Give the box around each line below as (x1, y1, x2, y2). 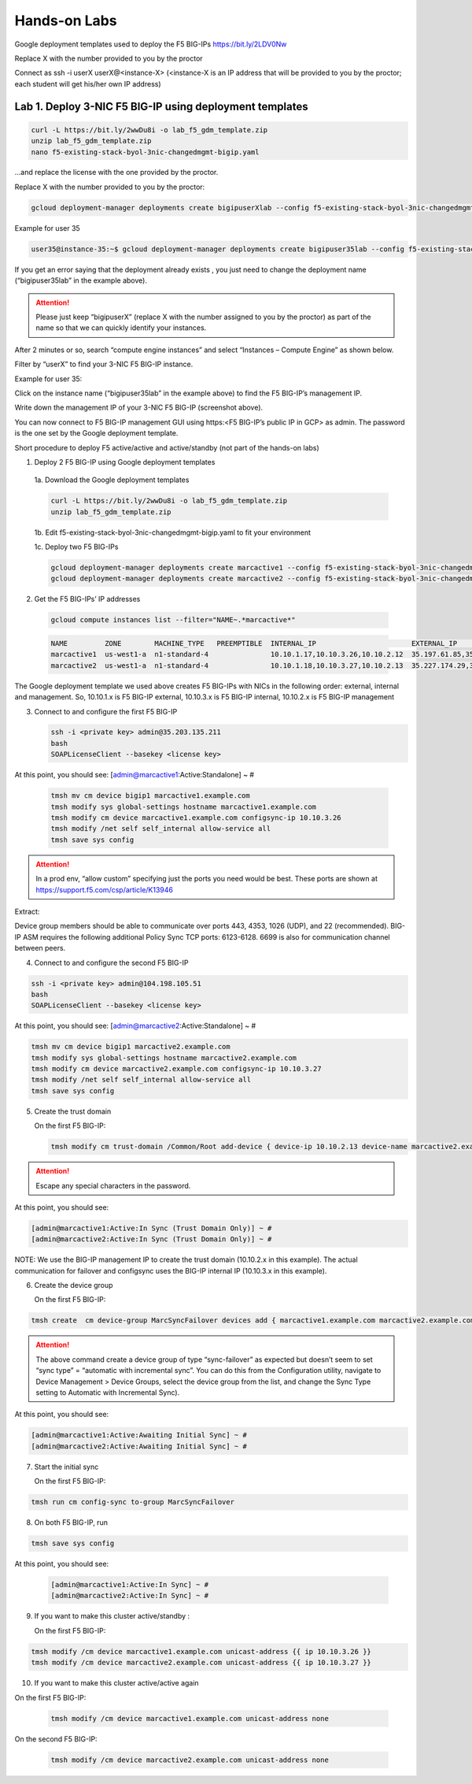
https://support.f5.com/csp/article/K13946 (35, 885, 173, 894)
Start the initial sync (34, 1462, 99, 1471)
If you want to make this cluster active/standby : (34, 1612, 190, 1621)
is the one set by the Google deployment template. (14, 428, 179, 438)
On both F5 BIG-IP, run (34, 1518, 108, 1527)
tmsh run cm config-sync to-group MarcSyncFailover (31, 1497, 235, 1507)
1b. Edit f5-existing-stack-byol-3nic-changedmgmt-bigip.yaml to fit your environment (34, 528, 311, 537)
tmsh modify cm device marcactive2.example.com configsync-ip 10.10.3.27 (31, 1064, 322, 1074)
